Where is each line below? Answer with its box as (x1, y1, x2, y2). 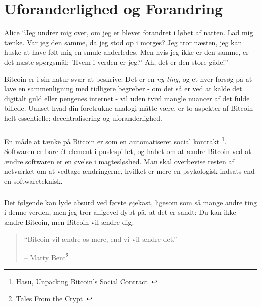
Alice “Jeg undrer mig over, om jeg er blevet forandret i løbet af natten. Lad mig (4, 27, 253, 38)
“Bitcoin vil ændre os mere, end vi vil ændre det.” (24, 233, 177, 244)
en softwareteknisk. (4, 175, 63, 186)
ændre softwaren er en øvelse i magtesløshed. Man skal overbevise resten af (4, 156, 234, 166)
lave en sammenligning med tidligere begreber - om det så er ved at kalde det (4, 83, 242, 94)
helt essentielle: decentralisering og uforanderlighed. (4, 112, 163, 123)
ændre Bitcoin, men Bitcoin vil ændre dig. (4, 217, 134, 227)
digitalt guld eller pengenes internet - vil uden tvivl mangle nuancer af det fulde (4, 93, 250, 103)
